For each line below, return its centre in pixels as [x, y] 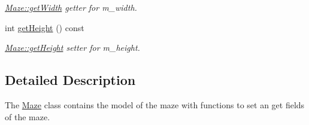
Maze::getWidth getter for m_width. [71, 7]
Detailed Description [70, 80]
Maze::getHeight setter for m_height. [72, 48]
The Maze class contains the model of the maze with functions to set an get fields [155, 104]
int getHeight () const [45, 27]
